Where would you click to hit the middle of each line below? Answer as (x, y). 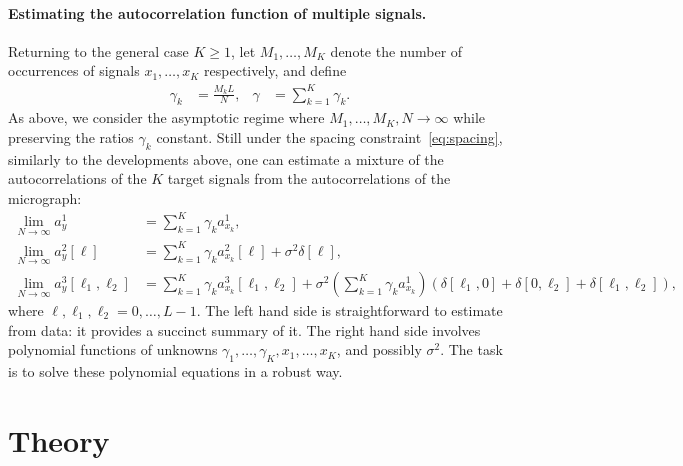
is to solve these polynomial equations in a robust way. (175, 371)
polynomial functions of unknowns (113, 349)
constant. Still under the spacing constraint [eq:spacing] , (329, 136)
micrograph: (45, 197)
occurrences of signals (74, 70)
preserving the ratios (71, 136)
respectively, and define (275, 70)
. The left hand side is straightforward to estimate (349, 310)
